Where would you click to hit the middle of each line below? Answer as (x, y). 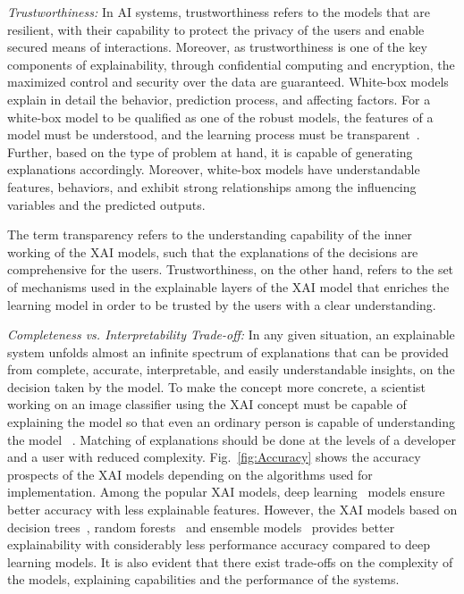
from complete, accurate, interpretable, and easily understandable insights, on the (231, 369)
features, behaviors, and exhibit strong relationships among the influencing (212, 186)
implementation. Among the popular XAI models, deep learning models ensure (226, 492)
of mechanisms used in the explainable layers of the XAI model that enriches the (228, 286)
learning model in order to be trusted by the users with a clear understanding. (222, 304)
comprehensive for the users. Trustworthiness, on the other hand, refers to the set (231, 269)
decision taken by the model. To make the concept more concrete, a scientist (217, 386)
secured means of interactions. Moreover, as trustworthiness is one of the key (217, 47)
